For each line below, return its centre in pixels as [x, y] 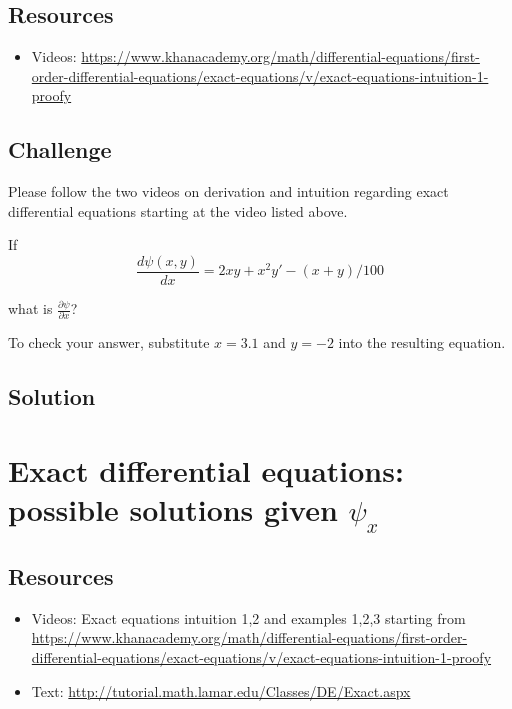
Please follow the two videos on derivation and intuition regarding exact [228, 191]
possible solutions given [173, 509]
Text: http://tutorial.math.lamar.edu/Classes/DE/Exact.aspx [221, 690]
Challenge [60, 149]
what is [30, 308]
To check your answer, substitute [109, 342]
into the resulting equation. [422, 342]
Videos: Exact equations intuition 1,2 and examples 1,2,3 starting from [248, 617]
